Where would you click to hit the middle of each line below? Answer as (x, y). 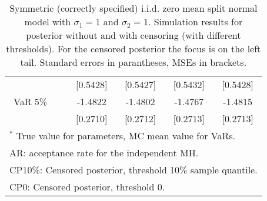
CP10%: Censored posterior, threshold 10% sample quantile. (133, 170)
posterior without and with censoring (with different (133, 35)
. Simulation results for (195, 21)
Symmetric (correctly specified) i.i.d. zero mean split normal (133, 8)
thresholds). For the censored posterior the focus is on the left (133, 48)
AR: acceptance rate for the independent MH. (104, 153)
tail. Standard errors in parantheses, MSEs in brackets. (133, 62)
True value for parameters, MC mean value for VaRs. (126, 135)
